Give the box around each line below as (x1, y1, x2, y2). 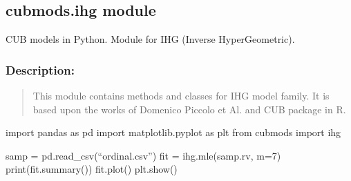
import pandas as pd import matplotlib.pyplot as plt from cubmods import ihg (6, 125, 341, 140)
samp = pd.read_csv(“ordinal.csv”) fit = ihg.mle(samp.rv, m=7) (6, 148, 281, 162)
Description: (6, 61, 75, 78)
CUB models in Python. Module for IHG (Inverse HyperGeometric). (6, 32, 295, 46)
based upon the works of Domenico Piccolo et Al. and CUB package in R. (32, 102, 346, 116)
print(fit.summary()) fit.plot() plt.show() (6, 162, 178, 176)
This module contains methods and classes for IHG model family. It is (32, 88, 330, 103)
